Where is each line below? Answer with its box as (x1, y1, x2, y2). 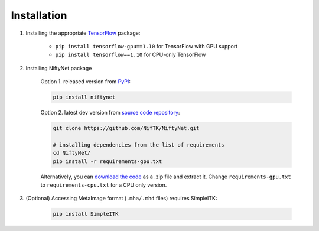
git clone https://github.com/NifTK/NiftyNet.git (53, 125, 200, 132)
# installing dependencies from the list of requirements (53, 141, 224, 148)
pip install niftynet (53, 94, 116, 100)
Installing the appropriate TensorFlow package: (25, 30, 141, 37)
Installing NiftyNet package (25, 64, 92, 71)
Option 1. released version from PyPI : (40, 78, 131, 85)
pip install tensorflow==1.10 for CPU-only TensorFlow (55, 51, 206, 58)
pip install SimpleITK (53, 210, 119, 217)
